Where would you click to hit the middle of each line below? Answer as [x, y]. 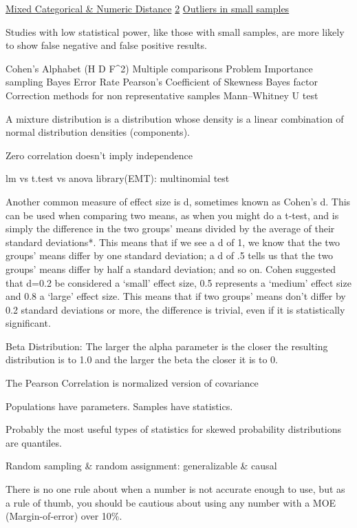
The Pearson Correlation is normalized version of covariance [132, 383]
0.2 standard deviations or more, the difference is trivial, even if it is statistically [175, 309]
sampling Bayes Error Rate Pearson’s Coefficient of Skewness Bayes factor [162, 82]
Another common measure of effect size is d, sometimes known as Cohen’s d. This [178, 201]
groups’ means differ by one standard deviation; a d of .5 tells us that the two [170, 255]
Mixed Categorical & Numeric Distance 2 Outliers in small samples [148, 8]
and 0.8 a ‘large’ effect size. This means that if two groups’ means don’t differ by [176, 296]
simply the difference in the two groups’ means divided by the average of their [170, 229]
